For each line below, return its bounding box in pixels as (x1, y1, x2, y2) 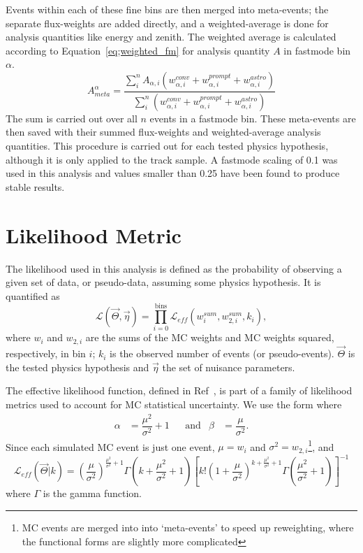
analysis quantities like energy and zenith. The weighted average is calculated (6, 29, 336, 44)
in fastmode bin (283, 43, 351, 57)
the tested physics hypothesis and (6, 359, 149, 374)
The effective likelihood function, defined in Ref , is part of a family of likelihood (6, 383, 353, 398)
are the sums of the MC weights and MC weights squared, (85, 330, 334, 345)
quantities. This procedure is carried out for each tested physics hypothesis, (6, 138, 329, 153)
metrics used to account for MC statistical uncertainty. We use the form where (6, 396, 342, 411)
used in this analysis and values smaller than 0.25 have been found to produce (6, 166, 340, 180)
